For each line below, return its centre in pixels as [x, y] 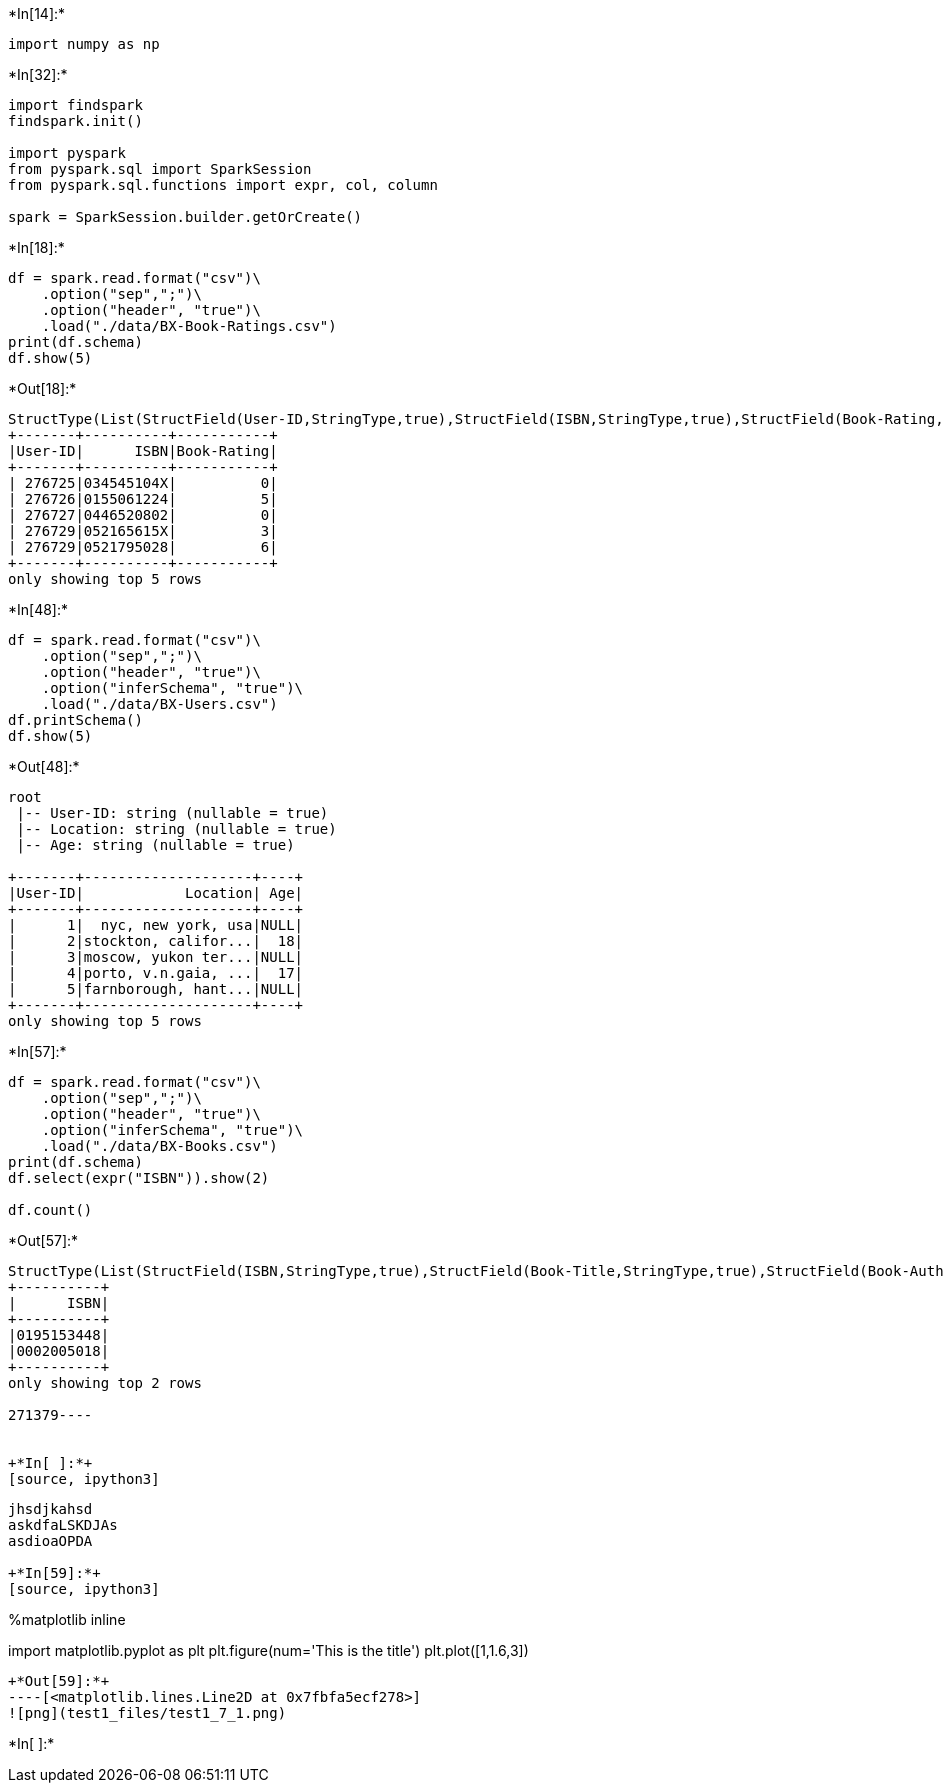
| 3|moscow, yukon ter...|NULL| [156, 957]
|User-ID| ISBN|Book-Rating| [143, 451]
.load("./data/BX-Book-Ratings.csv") [189, 326]
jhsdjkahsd [50, 1509]
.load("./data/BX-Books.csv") [159, 1146]
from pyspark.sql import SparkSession [160, 169]
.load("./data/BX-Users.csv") [159, 704]
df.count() [50, 1210]
